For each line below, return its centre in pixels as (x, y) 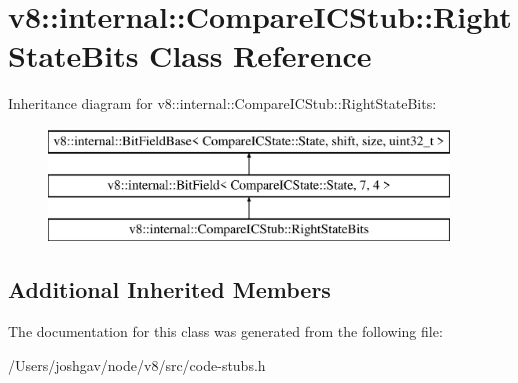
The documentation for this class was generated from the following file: (225, 331)
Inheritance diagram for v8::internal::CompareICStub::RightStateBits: (222, 103)
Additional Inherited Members (169, 289)
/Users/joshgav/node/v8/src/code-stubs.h (137, 364)
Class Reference (260, 55)
